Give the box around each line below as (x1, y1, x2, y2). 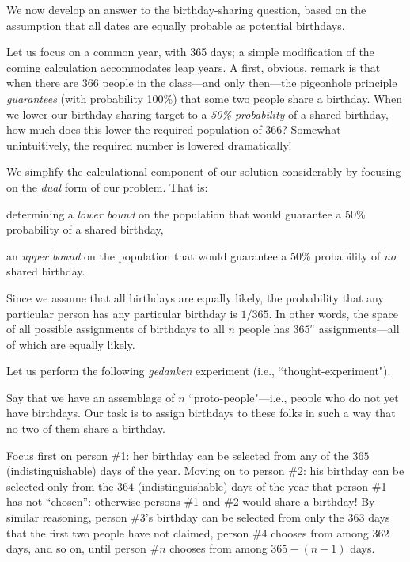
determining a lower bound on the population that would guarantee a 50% (6, 205, 366, 222)
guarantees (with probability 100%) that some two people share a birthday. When (6, 89, 403, 106)
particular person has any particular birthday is (6, 305, 237, 321)
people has (238, 321, 290, 337)
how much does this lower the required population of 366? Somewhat (6, 121, 341, 138)
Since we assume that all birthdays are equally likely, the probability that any (6, 289, 384, 306)
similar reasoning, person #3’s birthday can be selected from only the (6, 509, 344, 526)
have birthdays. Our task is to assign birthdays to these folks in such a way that (6, 404, 396, 421)
